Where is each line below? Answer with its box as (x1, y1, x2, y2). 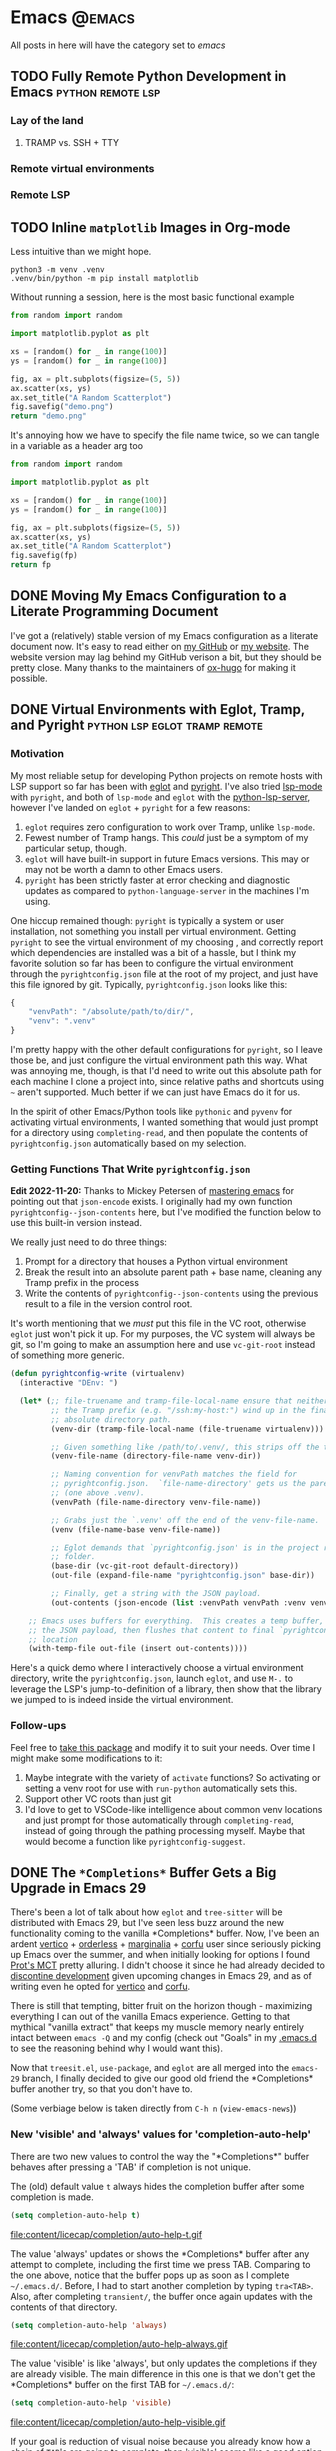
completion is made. (10, 2191, 94, 2203)
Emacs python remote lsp (10, 84, 161, 101)
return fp (10, 560, 52, 570)
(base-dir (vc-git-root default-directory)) (50, 1561, 240, 1571)
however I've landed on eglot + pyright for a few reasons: (10, 801, 251, 813)
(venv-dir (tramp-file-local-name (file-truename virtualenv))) (50, 1424, 325, 1434)
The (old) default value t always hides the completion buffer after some (10, 2180, 305, 2192)
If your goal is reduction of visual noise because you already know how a (10, 2436, 311, 2448)
